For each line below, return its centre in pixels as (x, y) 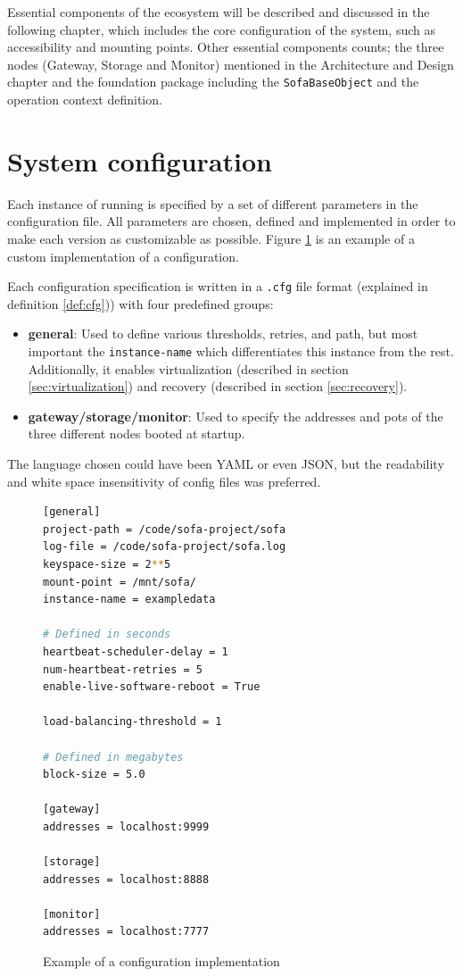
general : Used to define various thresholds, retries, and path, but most (223, 334)
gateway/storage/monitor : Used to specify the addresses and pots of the (236, 416)
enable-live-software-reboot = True (152, 687)
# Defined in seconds (107, 634)
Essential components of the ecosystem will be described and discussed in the (219, 12)
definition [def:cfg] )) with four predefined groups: (141, 303)
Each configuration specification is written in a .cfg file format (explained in (218, 286)
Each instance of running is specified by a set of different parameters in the (213, 203)
